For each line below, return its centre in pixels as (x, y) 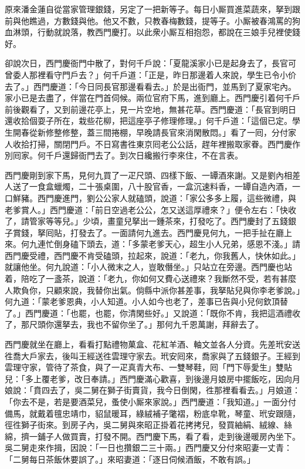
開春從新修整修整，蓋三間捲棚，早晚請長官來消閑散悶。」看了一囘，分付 (150, 132)
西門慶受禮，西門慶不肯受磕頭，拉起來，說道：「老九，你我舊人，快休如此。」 (152, 255)
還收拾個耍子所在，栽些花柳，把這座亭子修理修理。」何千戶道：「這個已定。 (148, 121)
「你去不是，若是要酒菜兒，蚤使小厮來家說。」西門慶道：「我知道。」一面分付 (150, 401)
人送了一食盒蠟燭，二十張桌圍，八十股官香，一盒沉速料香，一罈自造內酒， (148, 186)
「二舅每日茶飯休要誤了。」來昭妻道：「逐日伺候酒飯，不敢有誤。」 (130, 459)
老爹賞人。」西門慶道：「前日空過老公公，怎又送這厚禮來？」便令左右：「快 (146, 209)
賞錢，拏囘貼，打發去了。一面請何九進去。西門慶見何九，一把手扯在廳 (148, 232)
